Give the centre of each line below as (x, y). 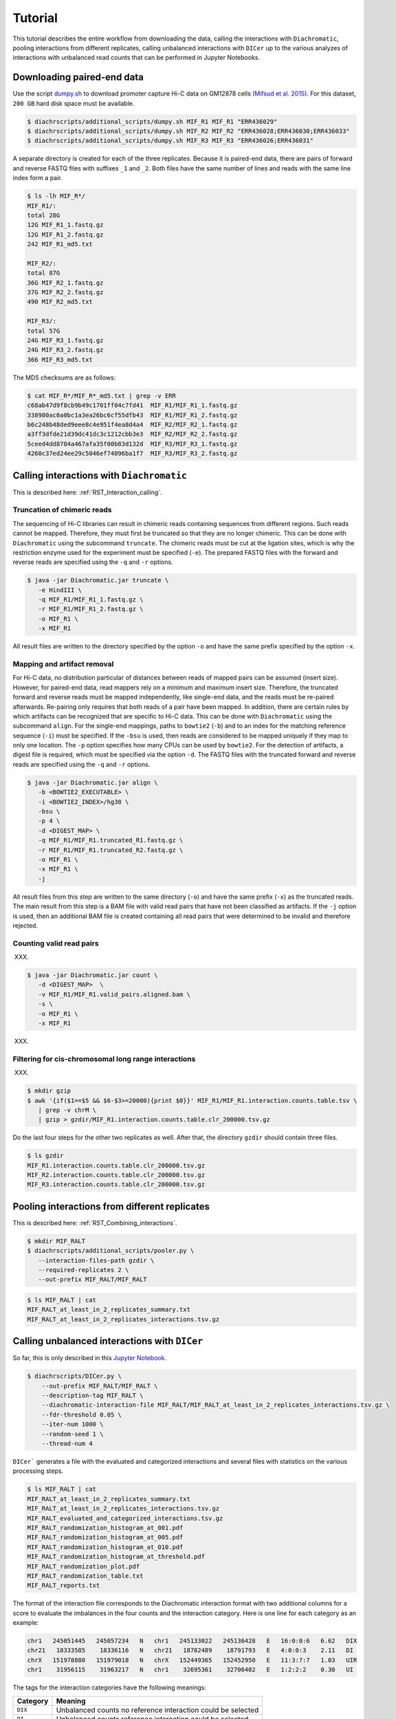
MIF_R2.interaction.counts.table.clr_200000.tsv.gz (116, 1175)
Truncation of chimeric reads (62, 510)
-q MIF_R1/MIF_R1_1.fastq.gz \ (91, 600)
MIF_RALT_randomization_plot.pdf (84, 1566)
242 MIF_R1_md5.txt (60, 244)
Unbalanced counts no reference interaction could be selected (157, 1710)
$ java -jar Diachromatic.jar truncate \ (98, 580)
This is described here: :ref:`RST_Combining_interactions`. (95, 1223)
